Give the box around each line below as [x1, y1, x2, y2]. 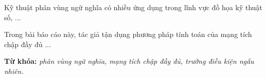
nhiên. [4, 65, 24, 76]
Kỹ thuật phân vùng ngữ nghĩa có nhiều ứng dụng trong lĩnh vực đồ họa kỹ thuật [4, 2, 262, 12]
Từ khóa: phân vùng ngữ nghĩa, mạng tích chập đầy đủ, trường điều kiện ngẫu [4, 56, 254, 66]
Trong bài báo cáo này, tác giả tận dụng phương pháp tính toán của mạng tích [4, 29, 252, 40]
